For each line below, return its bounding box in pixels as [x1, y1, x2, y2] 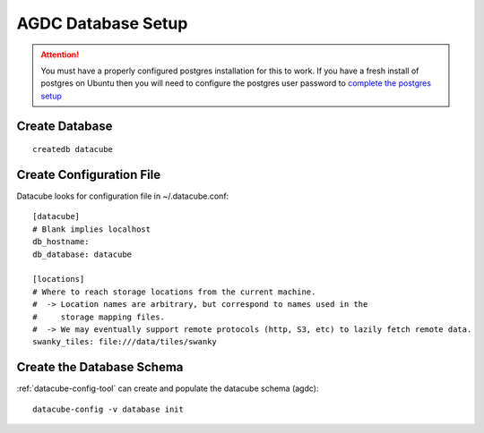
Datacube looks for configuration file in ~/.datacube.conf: [16, 191, 229, 201]
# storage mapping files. [32, 311, 166, 322]
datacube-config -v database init [32, 403, 184, 414]
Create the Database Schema [16, 360, 184, 375]
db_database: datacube [32, 249, 133, 259]
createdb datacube [32, 144, 114, 155]
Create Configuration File [16, 166, 161, 183]
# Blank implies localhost [32, 224, 151, 234]
